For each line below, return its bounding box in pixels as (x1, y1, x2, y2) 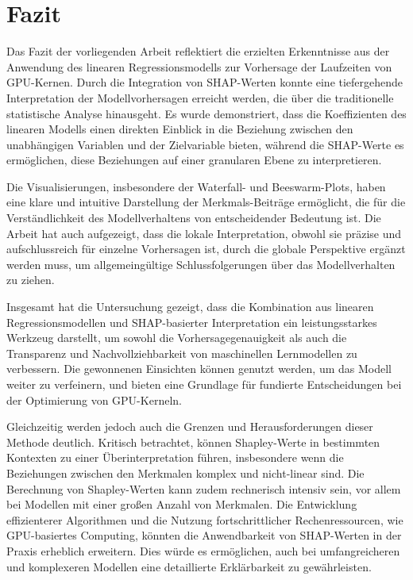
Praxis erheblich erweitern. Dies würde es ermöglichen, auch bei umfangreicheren (6, 542, 400, 559)
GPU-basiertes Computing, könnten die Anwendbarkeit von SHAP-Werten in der (6, 527, 402, 544)
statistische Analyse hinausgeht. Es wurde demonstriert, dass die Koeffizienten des (6, 105, 407, 121)
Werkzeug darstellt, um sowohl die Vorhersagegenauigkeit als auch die (6, 329, 347, 346)
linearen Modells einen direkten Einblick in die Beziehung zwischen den (6, 121, 353, 137)
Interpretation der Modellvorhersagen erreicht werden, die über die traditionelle (6, 89, 394, 106)
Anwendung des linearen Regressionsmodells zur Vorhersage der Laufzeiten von (6, 58, 392, 75)
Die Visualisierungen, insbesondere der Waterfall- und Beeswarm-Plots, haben (6, 178, 386, 194)
